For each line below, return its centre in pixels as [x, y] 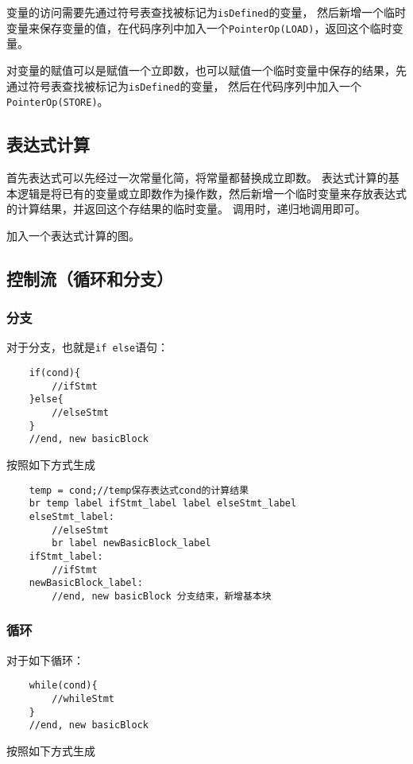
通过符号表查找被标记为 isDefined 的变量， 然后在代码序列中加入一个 [184, 85]
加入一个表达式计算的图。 [73, 235]
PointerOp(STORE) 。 [58, 101]
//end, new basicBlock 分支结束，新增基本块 [162, 596]
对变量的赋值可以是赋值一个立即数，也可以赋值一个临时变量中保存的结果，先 [206, 70]
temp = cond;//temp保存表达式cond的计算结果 [139, 490]
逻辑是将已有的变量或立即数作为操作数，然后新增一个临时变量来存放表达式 [212, 193]
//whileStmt [83, 698]
